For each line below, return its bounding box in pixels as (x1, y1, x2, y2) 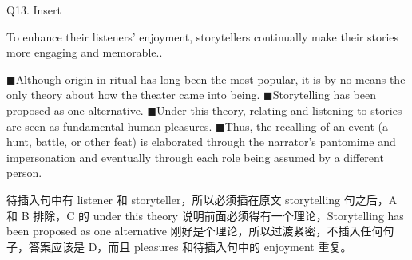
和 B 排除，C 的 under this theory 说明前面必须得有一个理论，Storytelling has (6, 207, 404, 223)
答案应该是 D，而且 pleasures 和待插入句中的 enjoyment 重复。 (28, 238, 352, 254)
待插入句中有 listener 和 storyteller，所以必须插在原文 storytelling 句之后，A (6, 191, 398, 207)
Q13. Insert (6, 2, 61, 18)
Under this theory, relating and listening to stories (156, 101, 402, 118)
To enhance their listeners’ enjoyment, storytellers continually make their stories (6, 28, 399, 45)
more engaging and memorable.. (6, 44, 163, 61)
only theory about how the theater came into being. (6, 86, 260, 103)
